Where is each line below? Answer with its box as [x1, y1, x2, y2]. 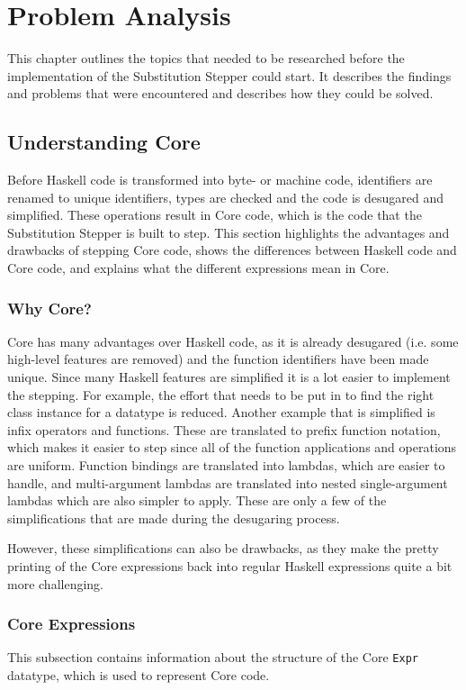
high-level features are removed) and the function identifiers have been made [7, 350, 429, 368]
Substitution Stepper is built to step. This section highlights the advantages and [7, 222, 450, 241]
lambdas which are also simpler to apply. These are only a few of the [7, 491, 387, 510]
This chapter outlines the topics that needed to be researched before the [7, 49, 405, 68]
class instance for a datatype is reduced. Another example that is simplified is [7, 403, 435, 422]
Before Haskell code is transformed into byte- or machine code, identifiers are [7, 170, 433, 189]
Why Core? [7, 296, 92, 319]
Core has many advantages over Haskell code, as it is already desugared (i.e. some [7, 331, 459, 350]
